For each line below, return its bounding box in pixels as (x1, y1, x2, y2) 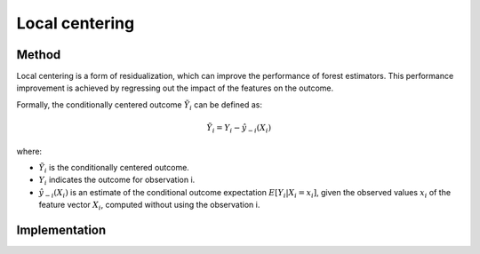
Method (16, 47, 61, 62)
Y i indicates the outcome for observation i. (38, 174, 196, 187)
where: (16, 146, 43, 156)
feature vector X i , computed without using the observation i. (38, 200, 260, 212)
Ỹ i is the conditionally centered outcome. (38, 162, 190, 175)
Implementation (16, 222, 107, 237)
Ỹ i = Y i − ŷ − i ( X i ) (206, 123, 271, 135)
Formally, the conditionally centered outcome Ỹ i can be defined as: (16, 99, 262, 112)
